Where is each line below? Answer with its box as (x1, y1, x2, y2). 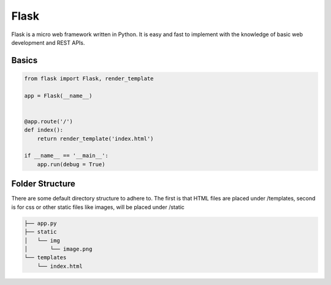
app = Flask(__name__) (24, 92, 93, 99)
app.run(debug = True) (37, 161, 105, 168)
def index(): (24, 126, 64, 134)
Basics (11, 55, 38, 66)
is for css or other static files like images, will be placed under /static (11, 203, 185, 211)
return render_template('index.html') (37, 135, 154, 142)
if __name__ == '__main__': (24, 152, 108, 159)
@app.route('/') (24, 118, 74, 125)
